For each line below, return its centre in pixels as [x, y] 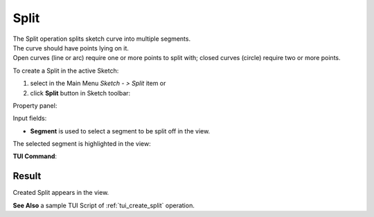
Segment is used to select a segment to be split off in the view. [120, 131]
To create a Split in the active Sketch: [66, 70]
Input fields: [30, 118]
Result [27, 176]
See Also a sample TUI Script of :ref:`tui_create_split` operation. [104, 205]
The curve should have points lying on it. [71, 48]
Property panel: [35, 105]
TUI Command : [35, 156]
